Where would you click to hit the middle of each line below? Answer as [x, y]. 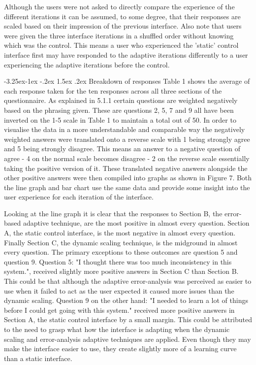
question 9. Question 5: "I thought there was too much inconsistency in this [118, 261]
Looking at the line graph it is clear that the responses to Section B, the [113, 213]
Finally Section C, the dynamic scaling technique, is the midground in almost [121, 242]
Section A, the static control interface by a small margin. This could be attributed [128, 319]
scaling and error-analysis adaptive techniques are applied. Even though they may [128, 339]
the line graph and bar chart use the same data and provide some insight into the [127, 187]
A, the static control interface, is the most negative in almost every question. [120, 233]
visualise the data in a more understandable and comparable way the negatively [125, 129]
